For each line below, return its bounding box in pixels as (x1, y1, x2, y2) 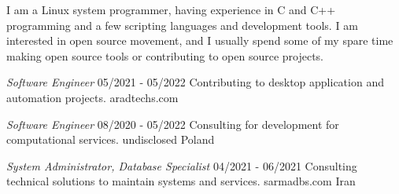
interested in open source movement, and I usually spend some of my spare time (6, 32, 393, 49)
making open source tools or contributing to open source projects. (6, 47, 324, 64)
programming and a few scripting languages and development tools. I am (6, 16, 358, 33)
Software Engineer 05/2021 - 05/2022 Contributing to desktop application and (6, 74, 384, 90)
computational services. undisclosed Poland (6, 131, 215, 148)
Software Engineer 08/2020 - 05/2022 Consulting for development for (6, 115, 339, 132)
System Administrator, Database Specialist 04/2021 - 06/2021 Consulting (6, 157, 357, 174)
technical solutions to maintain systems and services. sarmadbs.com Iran (6, 173, 356, 189)
